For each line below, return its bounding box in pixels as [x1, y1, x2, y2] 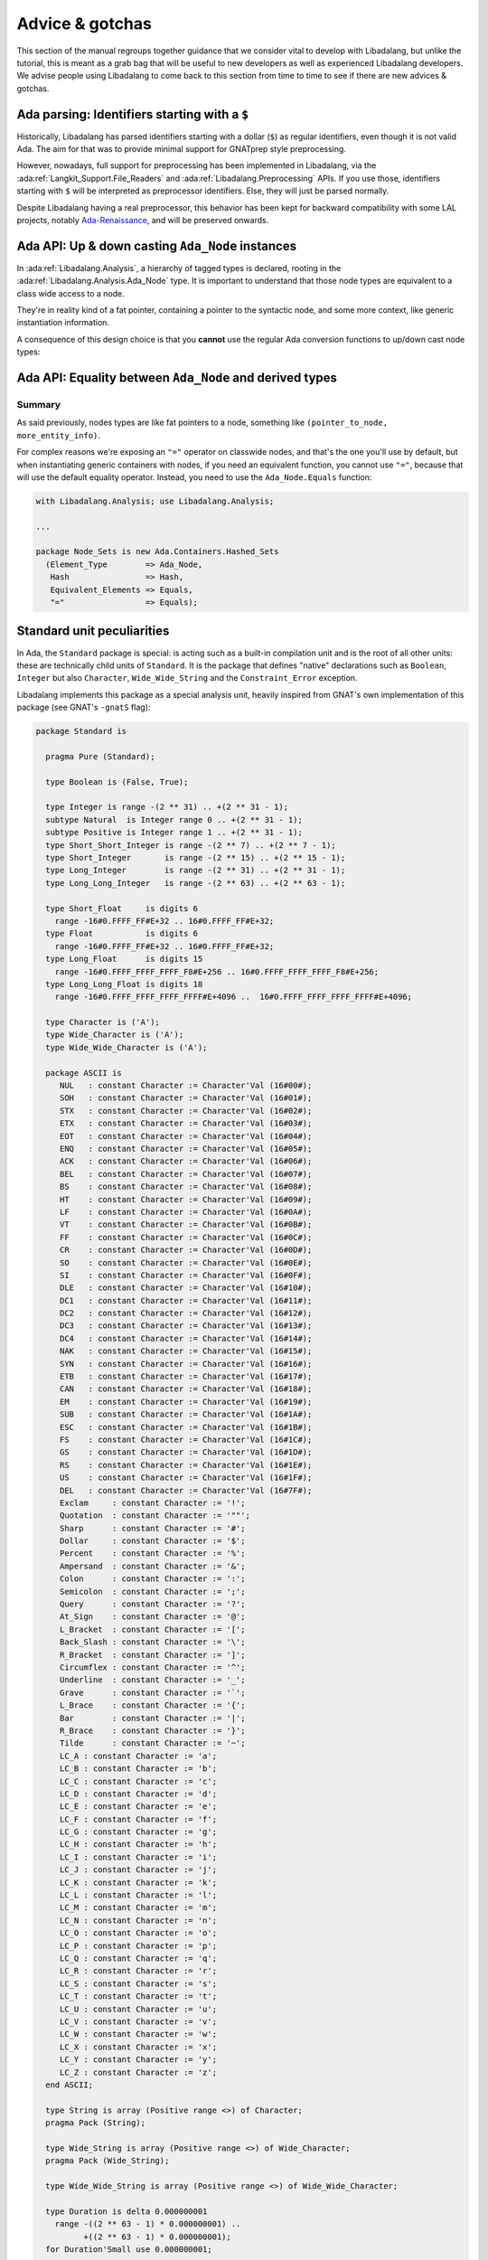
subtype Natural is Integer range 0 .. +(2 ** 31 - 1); [45, 815, 303, 824]
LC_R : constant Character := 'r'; [59, 1966, 217, 1976]
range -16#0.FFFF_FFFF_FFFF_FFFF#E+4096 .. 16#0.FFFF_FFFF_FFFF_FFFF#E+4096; [54, 992, 413, 1003]
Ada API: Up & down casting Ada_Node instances [16, 238, 297, 253]
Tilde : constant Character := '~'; [59, 1738, 246, 1748]
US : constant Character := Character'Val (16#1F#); [59, 1473, 313, 1483]
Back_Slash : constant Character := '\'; [59, 1637, 246, 1647]
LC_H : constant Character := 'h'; [59, 1840, 217, 1850]
